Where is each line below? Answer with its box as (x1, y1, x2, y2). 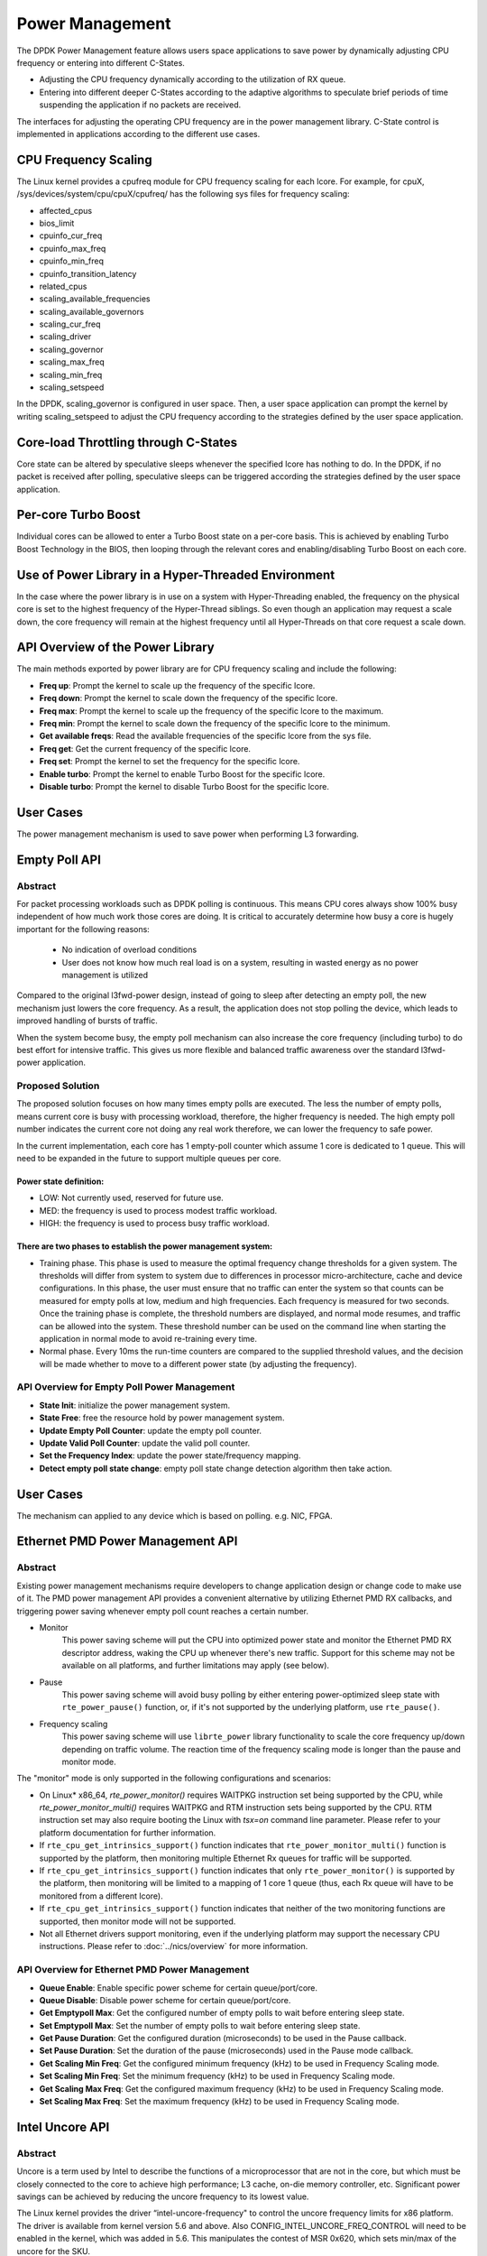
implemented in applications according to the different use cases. (16, 128, 261, 139)
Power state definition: (16, 1176, 105, 1187)
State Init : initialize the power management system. (39, 1400, 230, 1410)
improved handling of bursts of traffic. (16, 1015, 158, 1026)
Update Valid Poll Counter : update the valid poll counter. (39, 1438, 251, 1448)
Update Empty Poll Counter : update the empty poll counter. (39, 1425, 262, 1436)
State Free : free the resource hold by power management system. (39, 1412, 285, 1423)
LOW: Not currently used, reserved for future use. (39, 1192, 225, 1204)
